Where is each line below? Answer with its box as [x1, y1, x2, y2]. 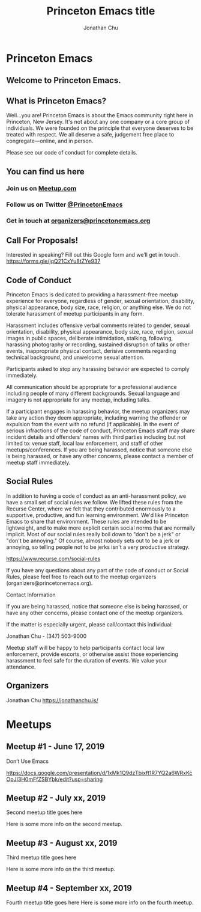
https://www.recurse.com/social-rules [6, 555, 101, 562]
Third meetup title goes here [6, 854, 77, 861]
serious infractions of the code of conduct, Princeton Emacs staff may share [6, 427, 195, 434]
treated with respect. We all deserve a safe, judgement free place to [6, 131, 175, 138]
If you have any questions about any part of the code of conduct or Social [6, 566, 189, 574]
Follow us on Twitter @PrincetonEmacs [6, 200, 123, 209]
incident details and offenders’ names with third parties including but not [6, 433, 186, 440]
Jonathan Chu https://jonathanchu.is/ [6, 696, 99, 704]
